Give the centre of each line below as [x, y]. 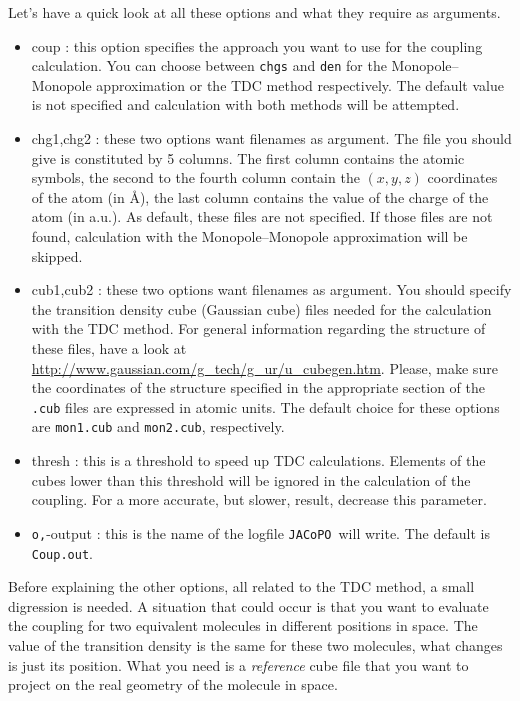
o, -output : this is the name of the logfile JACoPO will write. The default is [260, 532]
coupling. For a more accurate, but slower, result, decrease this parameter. [259, 499]
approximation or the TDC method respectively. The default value [300, 84]
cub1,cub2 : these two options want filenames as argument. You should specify [271, 289]
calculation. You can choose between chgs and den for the [209, 65]
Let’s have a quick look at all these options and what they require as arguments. [254, 12]
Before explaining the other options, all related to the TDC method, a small [241, 586]
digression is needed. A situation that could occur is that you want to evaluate [248, 605]
